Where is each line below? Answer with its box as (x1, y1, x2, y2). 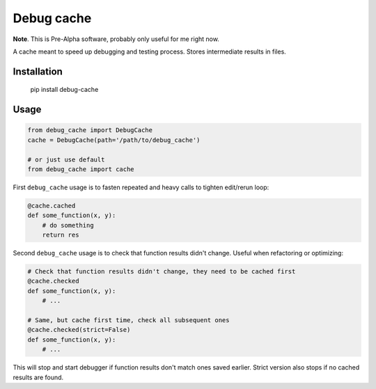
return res (42, 231, 79, 239)
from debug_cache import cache (27, 165, 135, 173)
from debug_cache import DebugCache (27, 126, 153, 134)
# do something (42, 221, 94, 229)
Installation (13, 65, 63, 77)
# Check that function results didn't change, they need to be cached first (27, 268, 296, 276)
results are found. (13, 373, 64, 381)
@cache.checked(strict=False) (27, 326, 131, 334)
